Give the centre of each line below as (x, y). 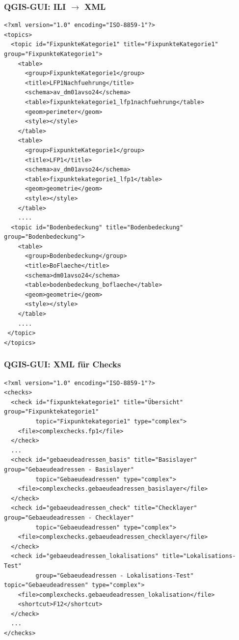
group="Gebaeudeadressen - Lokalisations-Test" (115, 575)
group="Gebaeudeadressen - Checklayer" (69, 517)
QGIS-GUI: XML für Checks (63, 364)
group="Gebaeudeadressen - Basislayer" (69, 469)
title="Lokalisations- (199, 556)
